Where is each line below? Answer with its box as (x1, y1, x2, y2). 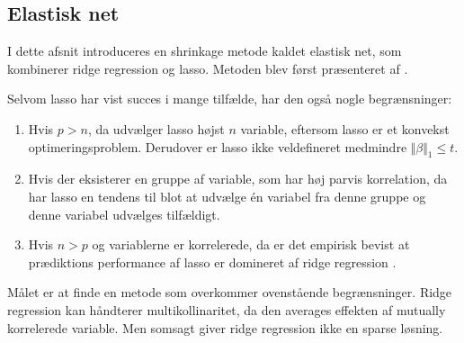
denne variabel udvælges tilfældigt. (28, 204, 220, 223)
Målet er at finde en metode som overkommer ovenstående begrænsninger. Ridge (7, 283, 452, 302)
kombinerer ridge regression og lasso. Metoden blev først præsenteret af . (7, 59, 408, 77)
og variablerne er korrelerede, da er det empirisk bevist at (92, 235, 410, 254)
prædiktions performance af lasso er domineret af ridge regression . (28, 252, 397, 271)
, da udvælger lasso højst (87, 119, 225, 138)
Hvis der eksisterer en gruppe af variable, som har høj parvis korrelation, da (28, 169, 448, 188)
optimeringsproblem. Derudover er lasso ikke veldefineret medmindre (28, 137, 407, 156)
